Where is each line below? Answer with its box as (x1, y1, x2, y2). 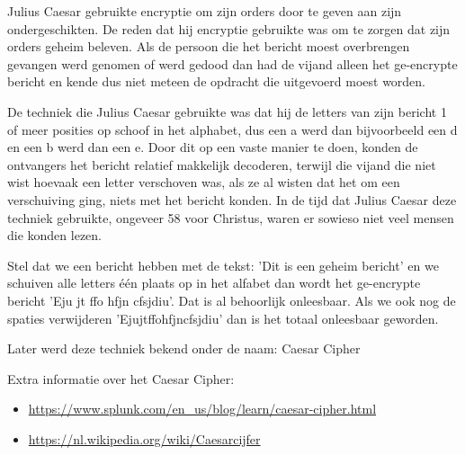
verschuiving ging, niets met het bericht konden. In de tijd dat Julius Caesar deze (7, 190, 457, 209)
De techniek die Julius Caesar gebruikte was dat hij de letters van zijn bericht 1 (7, 102, 447, 120)
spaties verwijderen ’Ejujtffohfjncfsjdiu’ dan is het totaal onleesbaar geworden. (7, 308, 439, 327)
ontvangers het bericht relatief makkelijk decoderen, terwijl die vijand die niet (7, 155, 436, 174)
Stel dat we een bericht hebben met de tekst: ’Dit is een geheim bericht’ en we (7, 255, 439, 274)
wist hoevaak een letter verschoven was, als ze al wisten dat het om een (7, 173, 400, 192)
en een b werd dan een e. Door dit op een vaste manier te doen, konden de (7, 138, 418, 156)
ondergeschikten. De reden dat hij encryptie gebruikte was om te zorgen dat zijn (7, 19, 451, 38)
